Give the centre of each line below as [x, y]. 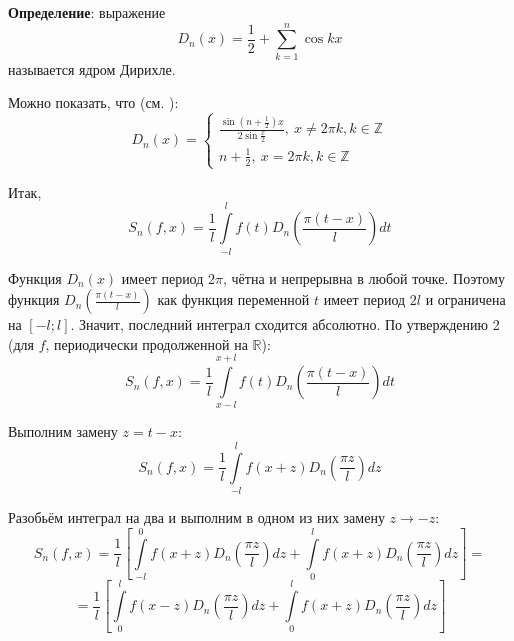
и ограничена [465, 299]
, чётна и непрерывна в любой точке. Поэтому [364, 277]
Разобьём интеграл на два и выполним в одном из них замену [196, 517]
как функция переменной [233, 299]
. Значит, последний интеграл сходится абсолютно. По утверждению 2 [285, 324]
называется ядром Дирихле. [92, 68]
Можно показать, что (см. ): [93, 102]
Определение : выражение [87, 12]
